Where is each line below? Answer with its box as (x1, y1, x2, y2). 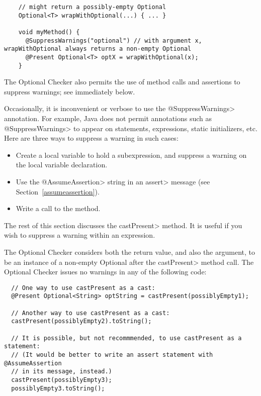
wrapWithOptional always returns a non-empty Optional (4, 45, 192, 53)
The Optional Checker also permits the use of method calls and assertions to (4, 76, 240, 87)
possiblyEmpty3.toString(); (11, 384, 105, 392)
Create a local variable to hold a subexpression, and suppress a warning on (16, 149, 247, 160)
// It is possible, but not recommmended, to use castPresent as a (11, 334, 242, 342)
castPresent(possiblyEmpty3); (11, 376, 112, 383)
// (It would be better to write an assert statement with (11, 351, 213, 358)
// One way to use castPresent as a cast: (11, 284, 155, 291)
